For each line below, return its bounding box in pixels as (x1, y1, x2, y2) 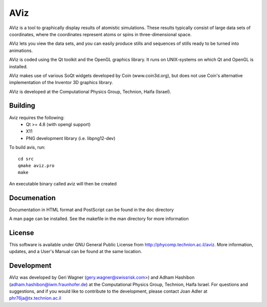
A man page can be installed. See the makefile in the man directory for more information (9, 216, 189, 221)
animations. (9, 47, 33, 53)
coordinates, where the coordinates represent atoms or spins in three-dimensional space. (9, 31, 192, 37)
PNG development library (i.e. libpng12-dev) (26, 135, 116, 141)
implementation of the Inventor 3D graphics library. (9, 80, 113, 86)
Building (9, 101, 36, 110)
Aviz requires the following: (9, 114, 65, 121)
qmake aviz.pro (18, 163, 55, 168)
